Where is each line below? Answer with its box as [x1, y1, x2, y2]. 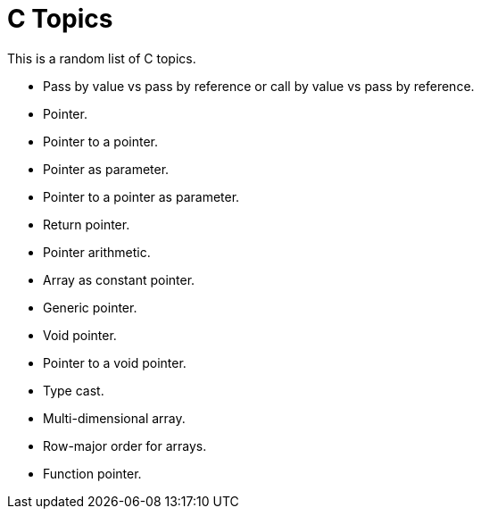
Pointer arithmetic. [43, 244, 151, 260]
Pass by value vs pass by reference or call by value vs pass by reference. [43, 78, 475, 94]
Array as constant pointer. [43, 271, 195, 287]
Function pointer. [43, 465, 142, 481]
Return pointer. [43, 216, 130, 232]
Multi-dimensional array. [43, 410, 186, 426]
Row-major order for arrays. [43, 437, 207, 454]
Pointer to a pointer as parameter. [43, 188, 240, 204]
